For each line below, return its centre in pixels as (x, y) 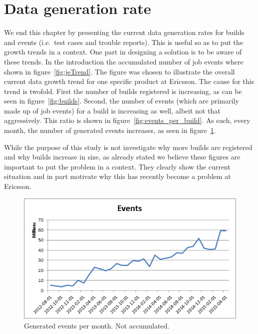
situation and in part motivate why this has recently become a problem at (117, 176)
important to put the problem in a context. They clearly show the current (117, 166)
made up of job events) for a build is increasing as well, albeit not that (112, 110)
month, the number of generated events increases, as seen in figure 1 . (110, 130)
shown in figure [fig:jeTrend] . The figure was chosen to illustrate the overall (119, 71)
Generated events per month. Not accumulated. (97, 325)
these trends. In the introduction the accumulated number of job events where (124, 61)
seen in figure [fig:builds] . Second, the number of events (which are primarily (121, 101)
